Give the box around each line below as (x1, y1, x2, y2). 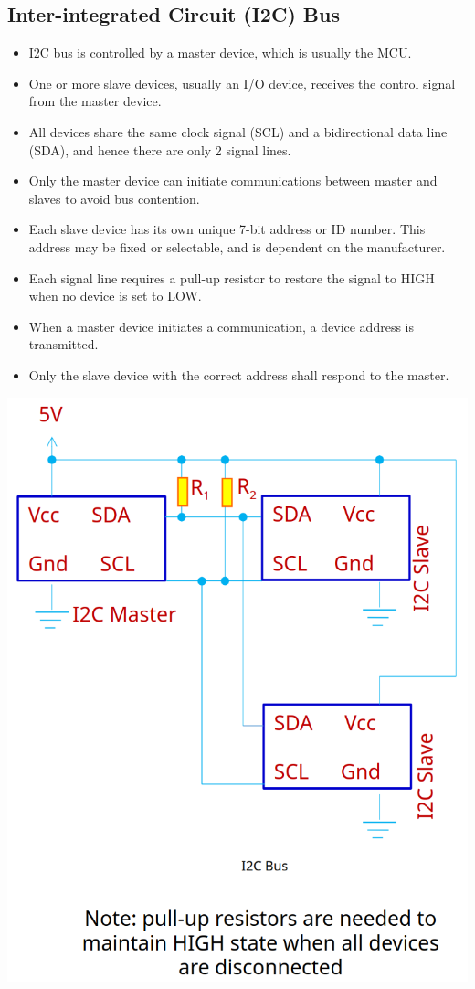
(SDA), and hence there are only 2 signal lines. (28, 140, 291, 159)
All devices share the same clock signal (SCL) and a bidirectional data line (28, 122, 448, 141)
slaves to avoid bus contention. (28, 188, 200, 207)
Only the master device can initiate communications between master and (28, 171, 438, 190)
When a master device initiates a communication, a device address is (28, 316, 414, 335)
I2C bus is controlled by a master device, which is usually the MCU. (28, 43, 412, 62)
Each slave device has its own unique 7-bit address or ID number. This (28, 219, 426, 239)
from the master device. (28, 91, 162, 111)
